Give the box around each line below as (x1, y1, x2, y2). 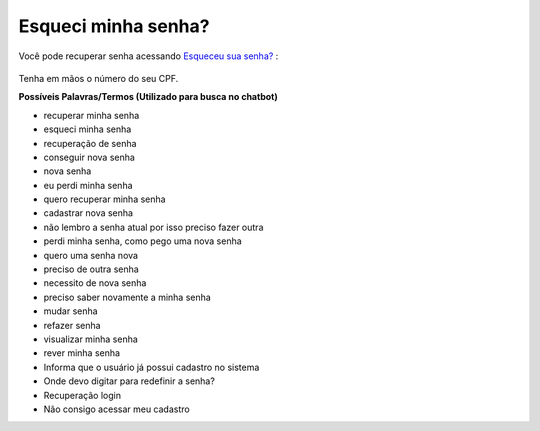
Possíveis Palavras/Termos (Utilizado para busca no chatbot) (18, 91, 279, 103)
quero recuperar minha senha (43, 193, 166, 205)
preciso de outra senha (43, 263, 139, 275)
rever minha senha (43, 347, 120, 359)
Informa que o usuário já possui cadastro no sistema (43, 361, 260, 373)
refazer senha (43, 319, 101, 331)
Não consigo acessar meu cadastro (43, 403, 190, 415)
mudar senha (43, 305, 99, 317)
